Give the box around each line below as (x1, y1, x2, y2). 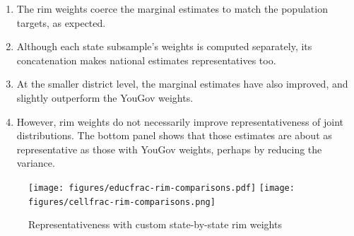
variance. (16, 155, 55, 170)
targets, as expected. (16, 15, 106, 30)
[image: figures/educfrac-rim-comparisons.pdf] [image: (28, 182, 295, 193)
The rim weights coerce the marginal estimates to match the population (16, 1, 328, 16)
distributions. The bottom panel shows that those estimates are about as (16, 128, 332, 143)
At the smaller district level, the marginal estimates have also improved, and (16, 76, 348, 91)
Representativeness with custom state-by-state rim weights (28, 217, 282, 232)
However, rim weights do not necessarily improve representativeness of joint (16, 114, 344, 129)
